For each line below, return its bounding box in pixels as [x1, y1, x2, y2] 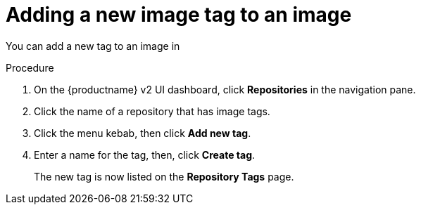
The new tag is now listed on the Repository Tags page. [34, 170, 294, 183]
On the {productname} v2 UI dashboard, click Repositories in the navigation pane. [34, 83, 416, 96]
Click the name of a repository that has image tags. [34, 105, 270, 117]
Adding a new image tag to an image [6, 3, 352, 27]
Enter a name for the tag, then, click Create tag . [34, 148, 256, 161]
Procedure [6, 61, 54, 74]
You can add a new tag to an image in [6, 39, 180, 52]
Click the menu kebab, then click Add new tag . [34, 126, 251, 139]
